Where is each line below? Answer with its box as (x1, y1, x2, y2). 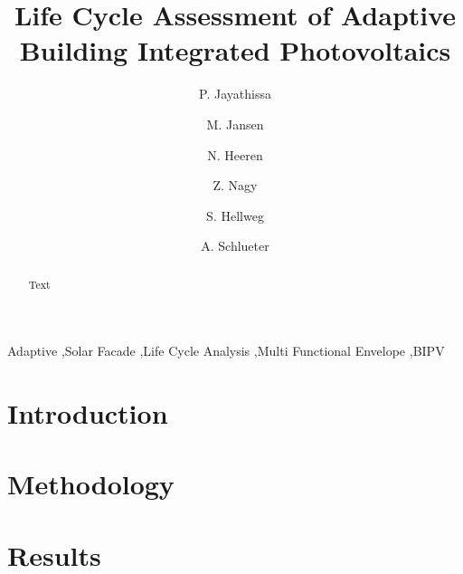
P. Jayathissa (199, 84, 271, 103)
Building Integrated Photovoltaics (19, 32, 451, 69)
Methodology (7, 465, 175, 502)
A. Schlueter (201, 236, 269, 255)
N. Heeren (207, 145, 263, 164)
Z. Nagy (213, 176, 258, 195)
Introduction (7, 395, 168, 432)
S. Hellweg (206, 206, 264, 225)
